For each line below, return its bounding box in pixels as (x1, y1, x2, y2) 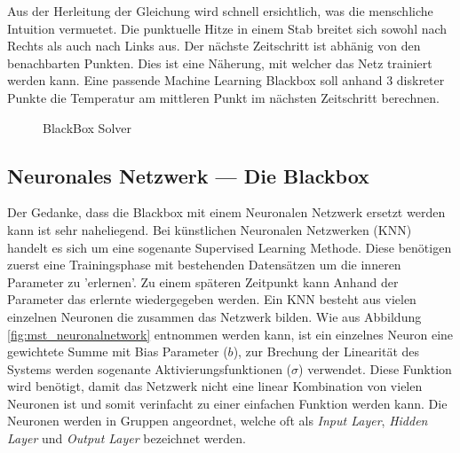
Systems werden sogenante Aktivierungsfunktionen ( (7, 359, 292, 378)
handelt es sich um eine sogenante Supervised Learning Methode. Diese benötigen (7, 238, 452, 256)
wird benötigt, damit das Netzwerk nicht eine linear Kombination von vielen (7, 377, 423, 395)
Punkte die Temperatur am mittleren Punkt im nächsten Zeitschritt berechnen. (7, 88, 440, 106)
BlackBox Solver (43, 118, 131, 137)
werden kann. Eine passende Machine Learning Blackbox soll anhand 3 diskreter (7, 71, 445, 90)
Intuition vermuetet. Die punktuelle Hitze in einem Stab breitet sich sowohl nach (7, 19, 448, 37)
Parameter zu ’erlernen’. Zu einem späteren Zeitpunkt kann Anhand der (7, 272, 399, 291)
